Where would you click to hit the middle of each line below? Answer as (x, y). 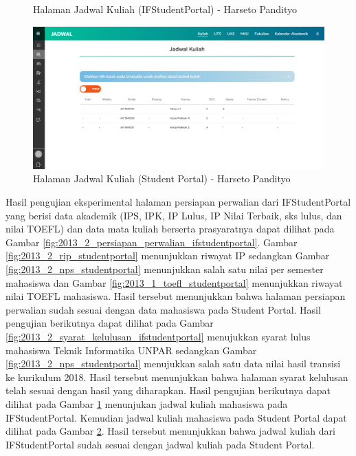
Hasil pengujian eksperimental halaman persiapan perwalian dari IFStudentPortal (178, 202)
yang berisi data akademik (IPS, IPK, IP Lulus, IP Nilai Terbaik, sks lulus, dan (174, 215)
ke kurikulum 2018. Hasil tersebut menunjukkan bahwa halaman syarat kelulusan (177, 377)
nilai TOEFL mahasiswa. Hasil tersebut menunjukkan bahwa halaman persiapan (176, 296)
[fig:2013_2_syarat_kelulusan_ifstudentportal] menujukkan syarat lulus (158, 336)
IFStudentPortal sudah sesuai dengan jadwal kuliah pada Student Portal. (160, 444)
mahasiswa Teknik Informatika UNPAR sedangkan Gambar (131, 350)
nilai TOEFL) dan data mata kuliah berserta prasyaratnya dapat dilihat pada (170, 229)
